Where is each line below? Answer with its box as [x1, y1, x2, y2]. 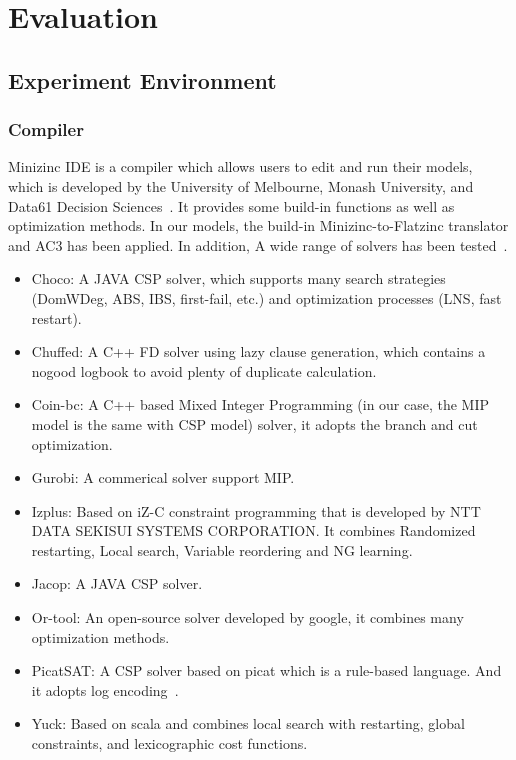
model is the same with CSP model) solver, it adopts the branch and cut [31, 413, 478, 434]
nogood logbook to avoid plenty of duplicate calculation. [31, 360, 377, 381]
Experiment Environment [8, 64, 277, 95]
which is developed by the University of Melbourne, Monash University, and [8, 175, 474, 196]
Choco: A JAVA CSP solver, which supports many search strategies [31, 268, 446, 289]
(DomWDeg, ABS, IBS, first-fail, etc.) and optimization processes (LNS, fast [31, 287, 502, 308]
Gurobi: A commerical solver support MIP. [31, 467, 295, 488]
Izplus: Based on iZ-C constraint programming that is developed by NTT [31, 500, 481, 521]
